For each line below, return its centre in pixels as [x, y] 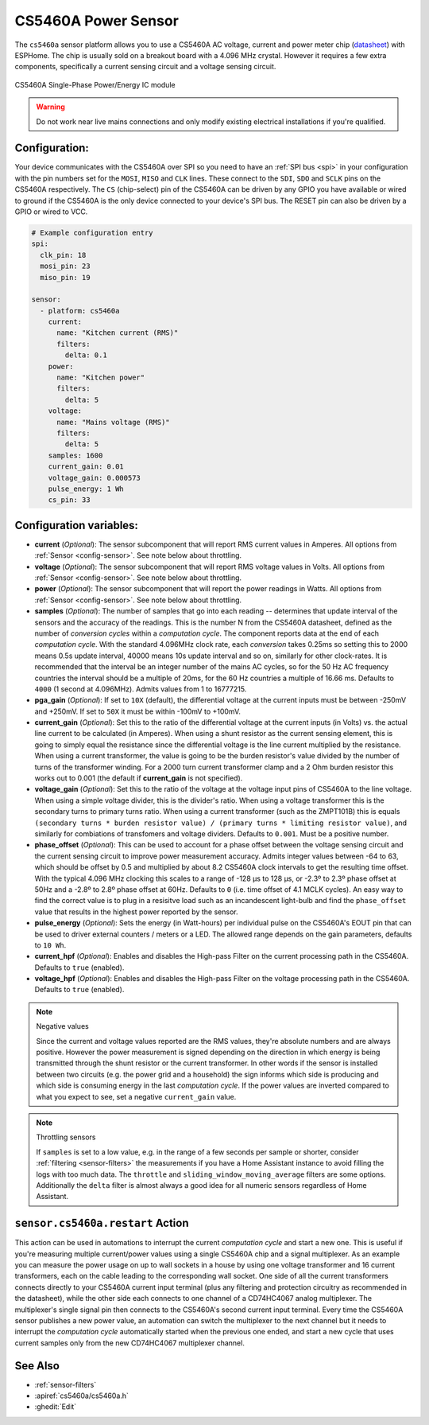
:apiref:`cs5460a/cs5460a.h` [81, 1396]
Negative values [62, 1026]
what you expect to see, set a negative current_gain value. [136, 1096]
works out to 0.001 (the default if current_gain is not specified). [139, 778]
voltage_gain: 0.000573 [94, 478]
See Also [37, 1366]
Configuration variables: [77, 525]
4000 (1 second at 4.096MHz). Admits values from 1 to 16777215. [141, 689]
